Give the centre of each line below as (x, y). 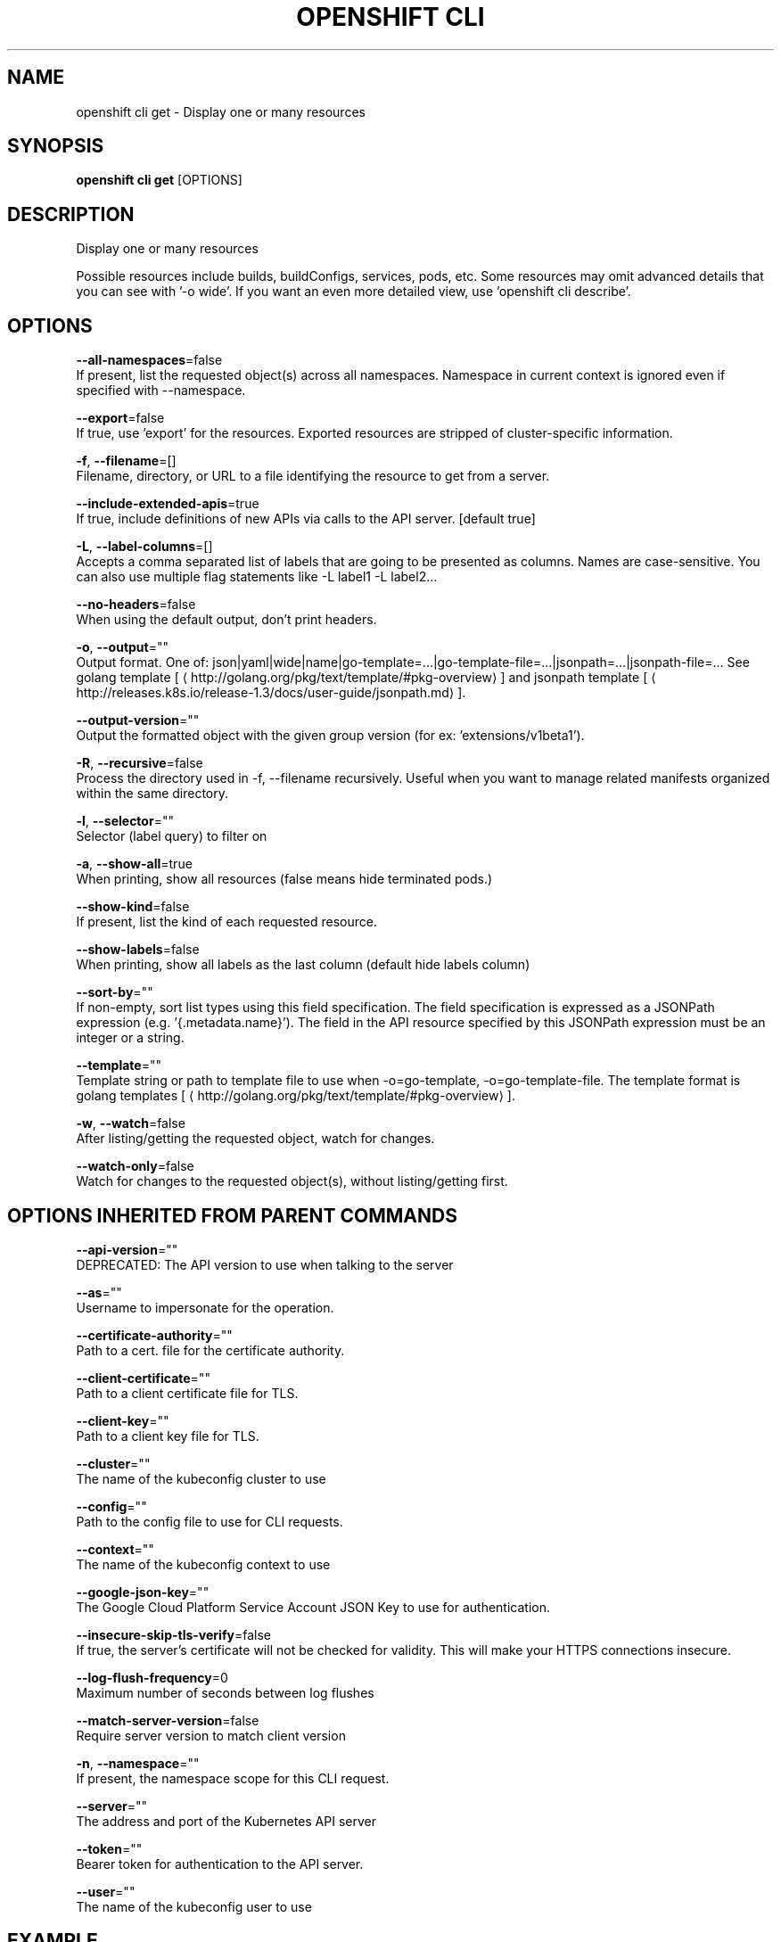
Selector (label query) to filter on (172, 836)
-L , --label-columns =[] (144, 547)
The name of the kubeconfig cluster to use (201, 1478)
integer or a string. (130, 1038)
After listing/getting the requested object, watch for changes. (255, 1139)
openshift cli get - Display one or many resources (221, 111)
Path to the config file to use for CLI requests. (210, 1521)
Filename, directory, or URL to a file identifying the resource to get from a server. (313, 476)
